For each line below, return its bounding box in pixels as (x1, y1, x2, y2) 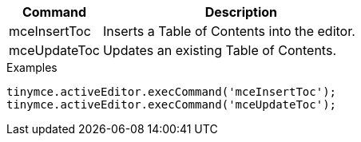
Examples (6, 61, 58, 74)
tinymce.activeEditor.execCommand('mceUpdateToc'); (6, 98, 337, 111)
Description (204, 4, 278, 20)
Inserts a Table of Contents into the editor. (102, 23, 355, 39)
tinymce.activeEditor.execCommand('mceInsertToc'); (6, 85, 337, 98)
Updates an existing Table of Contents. (102, 42, 336, 58)
